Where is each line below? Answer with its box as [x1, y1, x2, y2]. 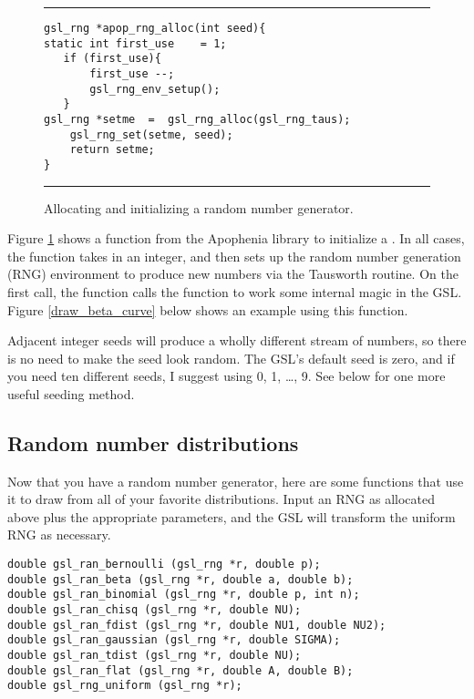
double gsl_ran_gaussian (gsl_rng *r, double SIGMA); [7, 633, 341, 647]
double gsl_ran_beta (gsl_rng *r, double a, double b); [7, 572, 354, 586]
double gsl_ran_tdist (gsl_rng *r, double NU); [7, 649, 302, 663]
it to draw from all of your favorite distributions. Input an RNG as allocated [7, 489, 435, 509]
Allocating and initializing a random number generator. [44, 198, 354, 217]
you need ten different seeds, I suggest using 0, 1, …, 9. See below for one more [7, 366, 446, 385]
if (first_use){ [63, 52, 161, 66]
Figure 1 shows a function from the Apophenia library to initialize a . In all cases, [7, 229, 465, 248]
